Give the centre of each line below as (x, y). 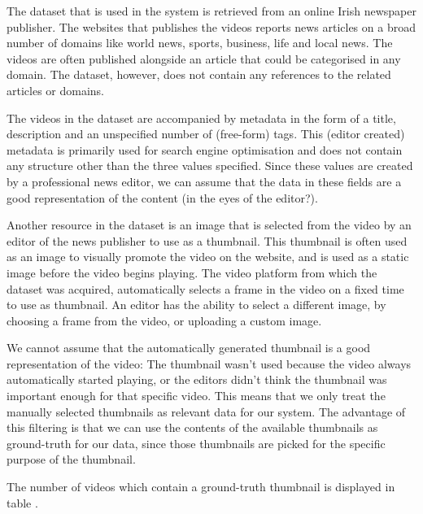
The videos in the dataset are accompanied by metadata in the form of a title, (201, 118)
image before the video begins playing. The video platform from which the (192, 272)
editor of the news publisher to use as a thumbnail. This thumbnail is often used (207, 240)
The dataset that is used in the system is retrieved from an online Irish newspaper (211, 11)
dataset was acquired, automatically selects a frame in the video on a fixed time (205, 288)
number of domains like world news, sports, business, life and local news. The (200, 43)
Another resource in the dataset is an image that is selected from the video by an (209, 225)
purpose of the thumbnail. (71, 459)
